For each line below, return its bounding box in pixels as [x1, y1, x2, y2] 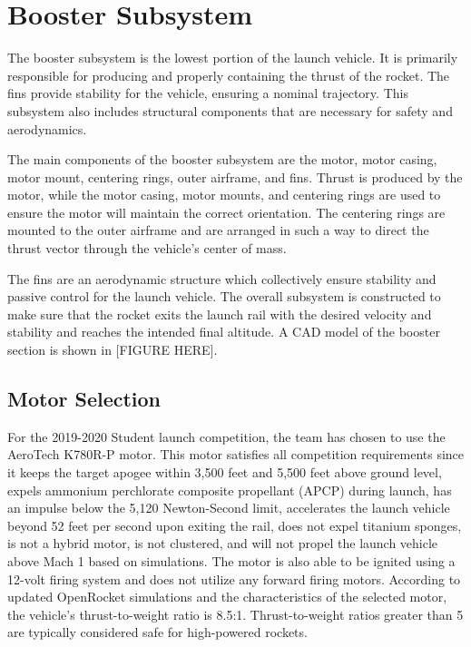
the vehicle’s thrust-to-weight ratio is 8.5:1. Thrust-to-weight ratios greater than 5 [7, 604, 464, 623]
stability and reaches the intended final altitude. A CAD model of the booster [7, 322, 440, 341]
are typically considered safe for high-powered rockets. [7, 622, 308, 642]
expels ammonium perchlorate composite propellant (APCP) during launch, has [7, 480, 452, 499]
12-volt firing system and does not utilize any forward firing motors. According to [7, 569, 461, 588]
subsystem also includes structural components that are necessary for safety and [7, 101, 453, 120]
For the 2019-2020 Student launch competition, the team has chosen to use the [7, 426, 446, 446]
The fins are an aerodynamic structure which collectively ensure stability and [7, 269, 437, 288]
